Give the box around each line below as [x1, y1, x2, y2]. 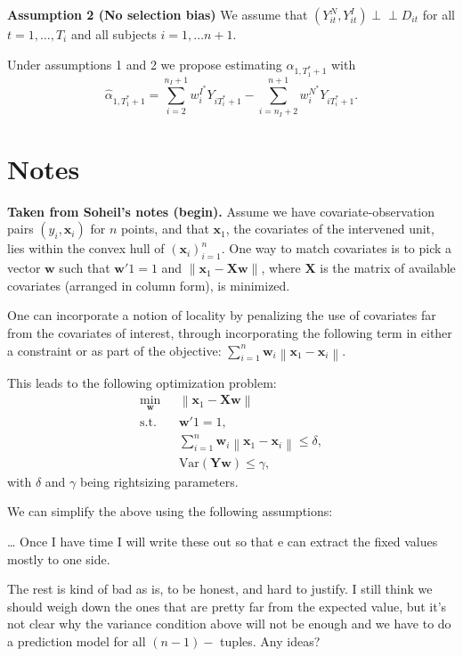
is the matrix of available [320, 259, 456, 277]
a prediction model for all [7, 632, 146, 650]
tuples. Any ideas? [220, 632, 321, 650]
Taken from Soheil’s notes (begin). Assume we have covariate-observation [7, 201, 435, 220]
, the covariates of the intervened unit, [225, 219, 435, 238]
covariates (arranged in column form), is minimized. [7, 275, 290, 294]
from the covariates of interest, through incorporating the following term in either [7, 323, 452, 341]
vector [7, 259, 41, 277]
